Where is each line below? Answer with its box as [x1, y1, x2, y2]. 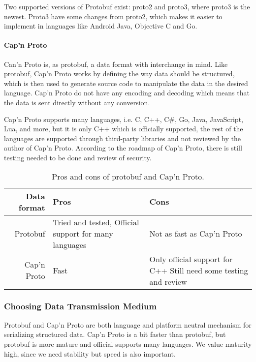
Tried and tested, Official [53, 216, 139, 228]
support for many [53, 227, 113, 239]
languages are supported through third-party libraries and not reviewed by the [4, 133, 241, 143]
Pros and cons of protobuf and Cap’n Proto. [52, 170, 204, 182]
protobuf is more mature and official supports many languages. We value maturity [4, 338, 252, 349]
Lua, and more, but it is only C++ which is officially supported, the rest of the [4, 123, 243, 134]
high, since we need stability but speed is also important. [4, 348, 176, 359]
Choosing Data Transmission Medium [4, 300, 157, 312]
